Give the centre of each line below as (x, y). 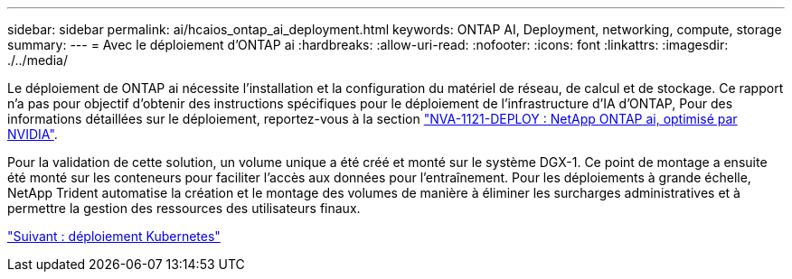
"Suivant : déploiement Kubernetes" (114, 236)
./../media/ (38, 60)
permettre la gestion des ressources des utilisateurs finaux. (184, 208)
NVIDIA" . (33, 134)
